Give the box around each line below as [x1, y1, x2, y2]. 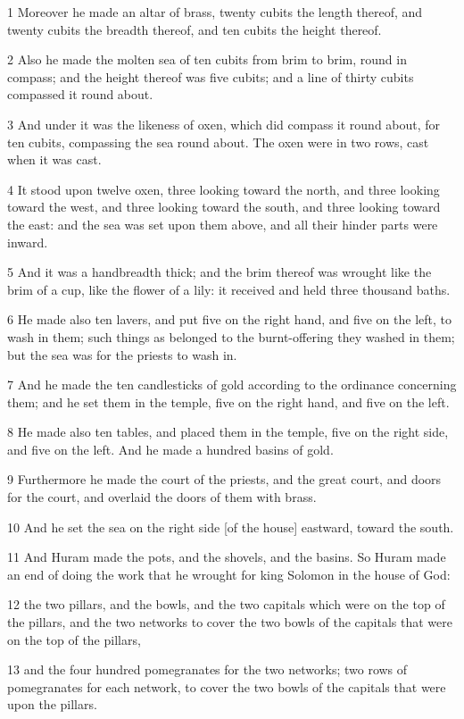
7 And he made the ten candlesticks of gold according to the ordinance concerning [7, 375, 457, 394]
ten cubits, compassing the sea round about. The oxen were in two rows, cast [7, 132, 429, 151]
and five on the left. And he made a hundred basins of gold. [7, 439, 334, 458]
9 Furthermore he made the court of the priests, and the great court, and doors [7, 470, 442, 489]
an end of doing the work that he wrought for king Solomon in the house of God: [7, 564, 451, 583]
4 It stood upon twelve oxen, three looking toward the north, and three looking [7, 180, 440, 198]
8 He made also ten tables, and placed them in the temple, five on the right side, [7, 422, 449, 441]
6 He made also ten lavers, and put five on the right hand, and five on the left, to [7, 310, 452, 329]
